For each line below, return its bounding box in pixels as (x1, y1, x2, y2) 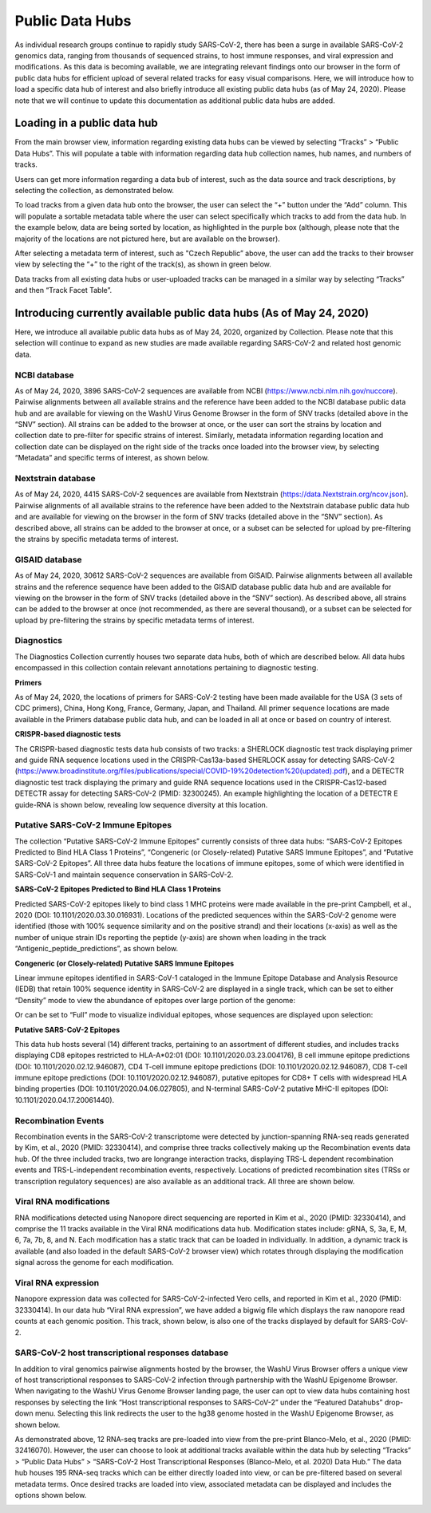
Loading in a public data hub (14, 117, 159, 130)
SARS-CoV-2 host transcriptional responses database (14, 1347, 229, 1358)
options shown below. (14, 1491, 87, 1499)
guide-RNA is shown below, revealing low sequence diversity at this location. (14, 800, 268, 809)
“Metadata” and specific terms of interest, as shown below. (14, 453, 209, 463)
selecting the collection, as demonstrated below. (14, 185, 175, 195)
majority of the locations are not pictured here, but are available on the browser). (14, 234, 281, 243)
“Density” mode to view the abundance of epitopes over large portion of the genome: (14, 995, 295, 1005)
